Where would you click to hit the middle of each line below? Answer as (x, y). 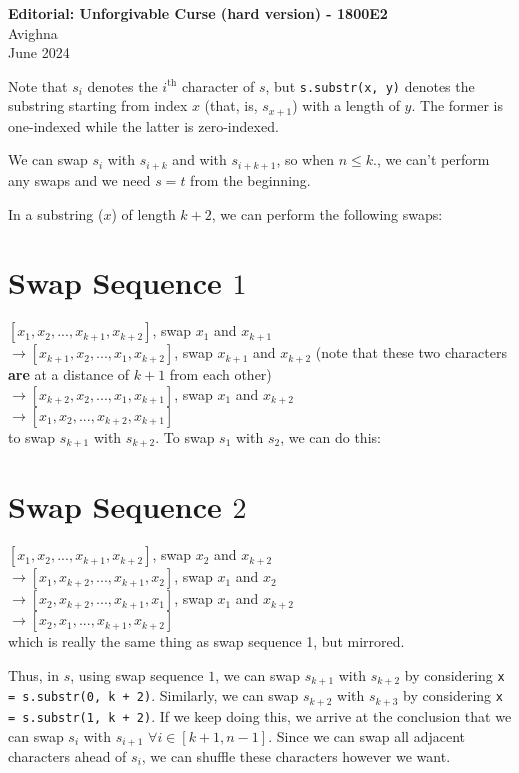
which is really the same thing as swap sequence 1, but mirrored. (206, 641)
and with (199, 159)
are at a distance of (69, 374)
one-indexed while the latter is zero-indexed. (143, 125)
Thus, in (34, 675)
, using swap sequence (137, 675)
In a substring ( (56, 213)
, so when (305, 159)
